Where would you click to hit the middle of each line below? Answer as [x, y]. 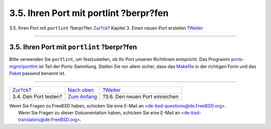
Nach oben [81, 90]
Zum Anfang [83, 96]
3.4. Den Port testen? [37, 96]
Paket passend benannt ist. [37, 73]
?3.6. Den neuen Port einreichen [141, 96]
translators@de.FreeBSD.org [48, 119]
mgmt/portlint [23, 66]
